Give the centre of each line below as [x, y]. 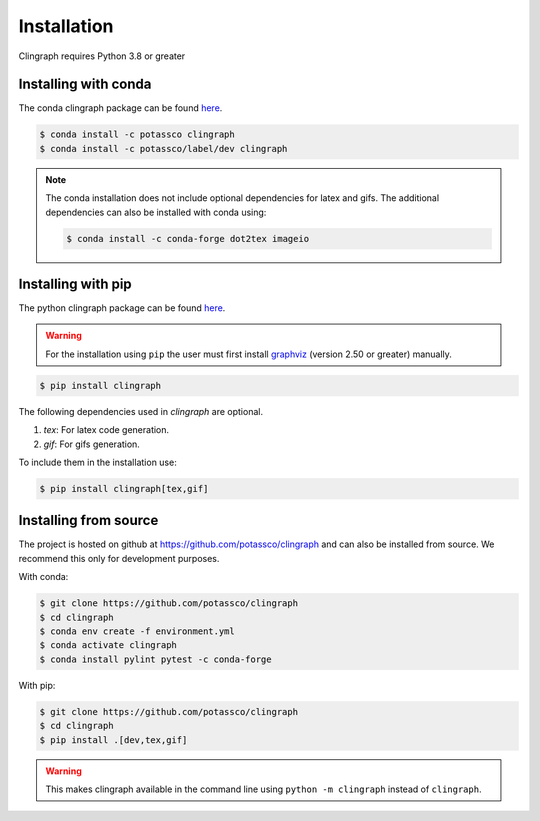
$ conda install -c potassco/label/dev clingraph [163, 148]
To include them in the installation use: [97, 462]
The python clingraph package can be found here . [122, 308]
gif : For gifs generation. [91, 444]
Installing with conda [85, 84]
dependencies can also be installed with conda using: [156, 212]
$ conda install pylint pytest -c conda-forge [155, 659]
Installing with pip [75, 283]
